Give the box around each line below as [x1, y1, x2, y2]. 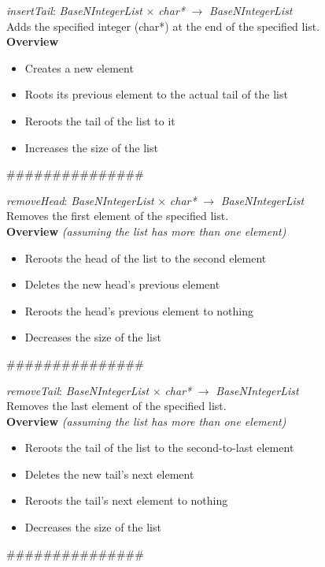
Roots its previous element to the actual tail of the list [24, 86, 288, 103]
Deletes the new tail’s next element [24, 465, 194, 482]
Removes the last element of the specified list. [6, 397, 227, 414]
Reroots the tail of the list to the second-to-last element [24, 439, 294, 456]
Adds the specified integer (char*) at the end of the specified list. [6, 17, 320, 34]
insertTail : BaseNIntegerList [6, 2, 142, 18]
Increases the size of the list [24, 139, 158, 155]
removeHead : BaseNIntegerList [6, 192, 154, 208]
